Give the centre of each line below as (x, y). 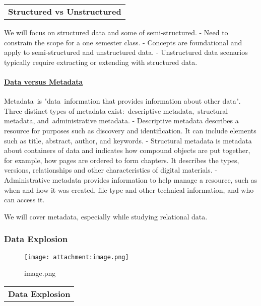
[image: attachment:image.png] (77, 257)
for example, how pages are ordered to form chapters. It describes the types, (122, 160)
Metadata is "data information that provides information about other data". (122, 101)
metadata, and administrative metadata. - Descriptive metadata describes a (121, 121)
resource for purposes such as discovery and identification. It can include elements (130, 130)
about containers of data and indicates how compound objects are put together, (127, 150)
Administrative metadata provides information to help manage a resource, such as (131, 179)
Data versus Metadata (44, 81)
